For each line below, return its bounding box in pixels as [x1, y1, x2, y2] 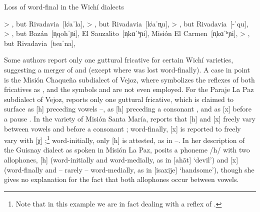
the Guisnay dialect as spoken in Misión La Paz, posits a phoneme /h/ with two [4, 144, 250, 155]
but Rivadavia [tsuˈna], [4, 37, 76, 48]
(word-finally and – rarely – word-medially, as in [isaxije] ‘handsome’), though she [4, 164, 254, 174]
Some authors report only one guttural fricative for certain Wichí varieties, [4, 54, 233, 65]
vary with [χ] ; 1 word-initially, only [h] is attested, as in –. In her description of [4, 133, 245, 145]
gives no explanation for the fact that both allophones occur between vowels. [4, 174, 239, 184]
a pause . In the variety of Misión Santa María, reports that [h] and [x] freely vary [4, 113, 255, 123]
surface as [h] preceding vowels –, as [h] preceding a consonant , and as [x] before [4, 103, 251, 114]
